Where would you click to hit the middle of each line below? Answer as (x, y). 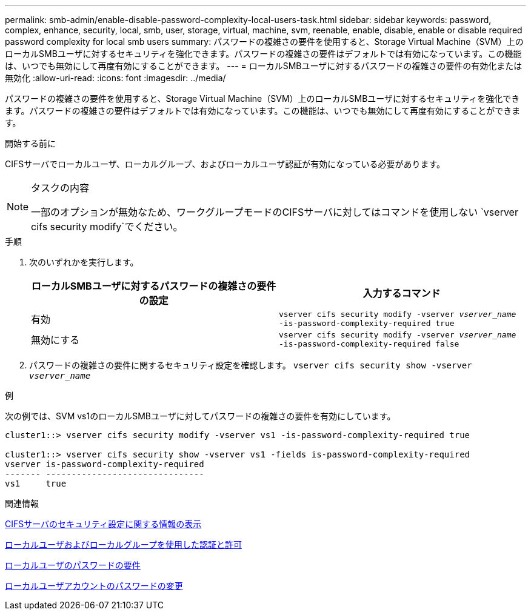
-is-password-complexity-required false (369, 344)
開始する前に (30, 143)
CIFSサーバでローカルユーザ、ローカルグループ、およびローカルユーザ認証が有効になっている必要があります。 (225, 164)
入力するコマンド (402, 293)
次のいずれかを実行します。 (84, 262)
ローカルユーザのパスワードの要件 (73, 565)
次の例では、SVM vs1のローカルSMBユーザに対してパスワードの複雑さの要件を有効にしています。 (200, 416)
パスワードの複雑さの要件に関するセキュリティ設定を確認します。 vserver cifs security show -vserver (251, 365)
